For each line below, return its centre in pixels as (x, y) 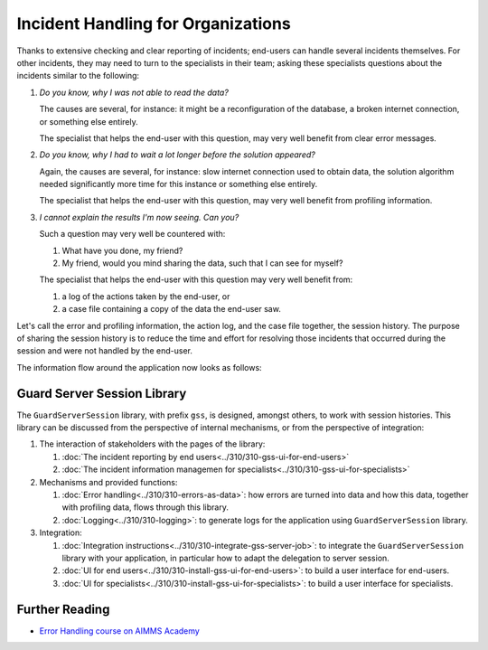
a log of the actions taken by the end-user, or (146, 296)
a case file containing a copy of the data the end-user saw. (172, 309)
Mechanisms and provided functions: (108, 482)
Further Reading (63, 609)
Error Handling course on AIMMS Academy (120, 631)
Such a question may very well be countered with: (132, 234)
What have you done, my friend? (122, 250)
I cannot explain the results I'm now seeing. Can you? (139, 217)
